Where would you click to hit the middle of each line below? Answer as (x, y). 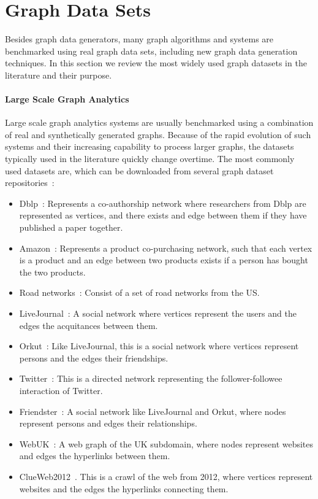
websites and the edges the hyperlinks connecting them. (124, 488)
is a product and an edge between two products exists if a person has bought (164, 260)
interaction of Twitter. (61, 390)
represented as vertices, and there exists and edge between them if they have (163, 215)
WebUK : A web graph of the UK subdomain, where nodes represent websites (166, 443)
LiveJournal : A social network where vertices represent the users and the (158, 313)
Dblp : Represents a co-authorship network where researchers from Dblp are (163, 203)
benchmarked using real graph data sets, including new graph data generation (151, 51)
